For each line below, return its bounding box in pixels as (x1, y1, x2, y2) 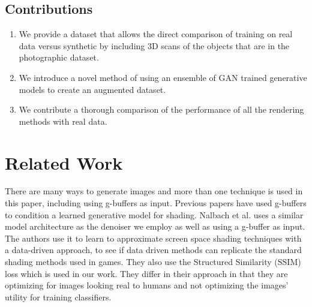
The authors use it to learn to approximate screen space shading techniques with (5, 231, 302, 244)
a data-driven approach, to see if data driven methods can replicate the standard (5, 243, 302, 256)
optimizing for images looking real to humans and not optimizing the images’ (5, 279, 289, 291)
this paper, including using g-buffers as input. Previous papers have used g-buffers (5, 197, 307, 209)
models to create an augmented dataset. (19, 83, 166, 95)
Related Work (5, 150, 123, 174)
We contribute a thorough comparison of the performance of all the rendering (19, 103, 304, 116)
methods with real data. (19, 115, 107, 127)
